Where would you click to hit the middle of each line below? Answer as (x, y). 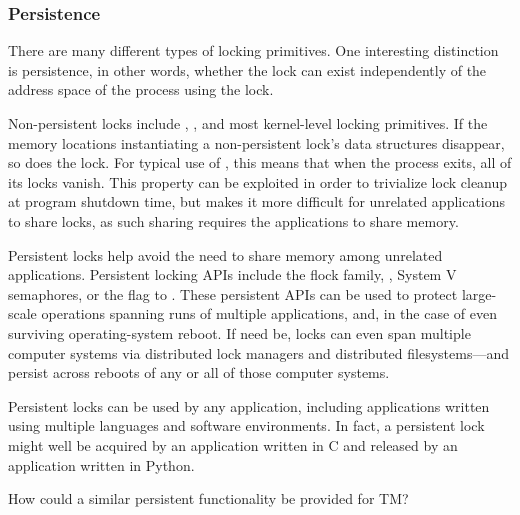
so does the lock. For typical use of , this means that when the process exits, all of (260, 162)
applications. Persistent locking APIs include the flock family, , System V (232, 274)
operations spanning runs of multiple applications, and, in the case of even (269, 313)
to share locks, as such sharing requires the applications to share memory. (233, 220)
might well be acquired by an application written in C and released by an (233, 444)
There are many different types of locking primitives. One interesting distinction (253, 50)
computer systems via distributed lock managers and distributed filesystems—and (258, 352)
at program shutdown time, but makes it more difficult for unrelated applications (257, 201)
